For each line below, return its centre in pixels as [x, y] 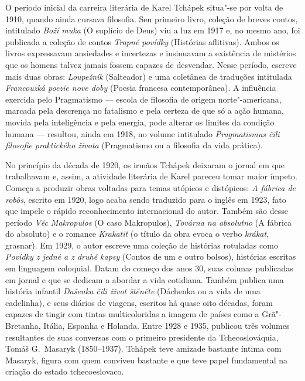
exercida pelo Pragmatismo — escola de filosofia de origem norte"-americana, [143, 99]
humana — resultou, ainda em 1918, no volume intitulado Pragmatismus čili [143, 133]
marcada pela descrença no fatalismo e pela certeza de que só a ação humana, [145, 110]
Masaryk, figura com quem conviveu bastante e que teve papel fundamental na [147, 360]
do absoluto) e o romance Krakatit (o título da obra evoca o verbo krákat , [137, 234]
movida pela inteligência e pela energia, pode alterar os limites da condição [140, 122]
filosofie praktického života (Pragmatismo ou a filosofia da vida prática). [134, 145]
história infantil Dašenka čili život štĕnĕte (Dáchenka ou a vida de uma [133, 291]
